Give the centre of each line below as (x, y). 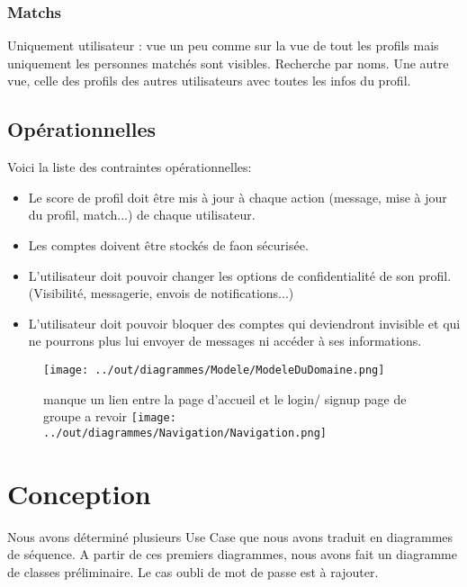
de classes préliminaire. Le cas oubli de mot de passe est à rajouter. (193, 571)
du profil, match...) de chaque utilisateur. (142, 215)
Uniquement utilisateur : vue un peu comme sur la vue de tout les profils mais (223, 45)
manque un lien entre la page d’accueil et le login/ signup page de (225, 398)
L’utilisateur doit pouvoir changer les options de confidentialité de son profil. (240, 275)
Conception (79, 493)
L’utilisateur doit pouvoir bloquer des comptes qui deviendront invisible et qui (244, 323)
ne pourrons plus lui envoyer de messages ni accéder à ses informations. (225, 341)
